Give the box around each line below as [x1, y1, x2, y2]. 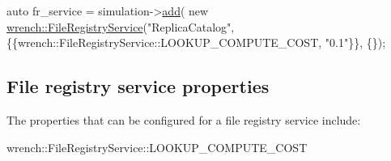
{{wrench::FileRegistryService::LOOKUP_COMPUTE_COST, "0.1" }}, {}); [6, 34, 386, 51]
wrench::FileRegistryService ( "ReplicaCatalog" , [6, 18, 235, 35]
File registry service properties [6, 74, 270, 99]
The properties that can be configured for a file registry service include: [6, 111, 361, 128]
